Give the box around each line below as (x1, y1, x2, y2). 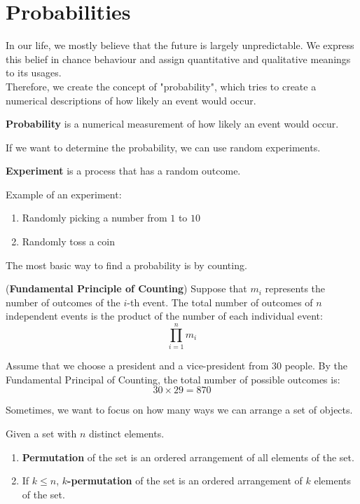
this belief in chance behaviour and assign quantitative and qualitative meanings (6, 51, 351, 66)
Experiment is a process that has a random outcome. (6, 163, 241, 178)
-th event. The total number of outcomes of (127, 294, 313, 309)
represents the (265, 281, 326, 296)
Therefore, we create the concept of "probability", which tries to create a (6, 79, 317, 93)
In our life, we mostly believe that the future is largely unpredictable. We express (6, 38, 354, 53)
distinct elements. (89, 425, 165, 440)
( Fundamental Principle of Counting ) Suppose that (6, 281, 247, 296)
